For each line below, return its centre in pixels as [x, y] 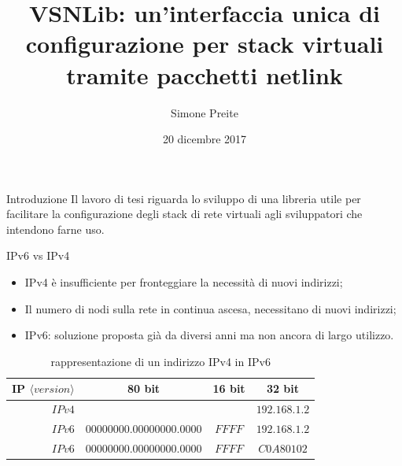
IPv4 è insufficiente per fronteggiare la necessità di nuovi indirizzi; [184, 282]
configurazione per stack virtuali [205, 44]
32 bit [283, 388]
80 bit [144, 388]
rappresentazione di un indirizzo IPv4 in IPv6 [160, 361]
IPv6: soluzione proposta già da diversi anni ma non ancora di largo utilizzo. [209, 335]
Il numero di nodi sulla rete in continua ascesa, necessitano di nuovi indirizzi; [210, 308]
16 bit [229, 388]
